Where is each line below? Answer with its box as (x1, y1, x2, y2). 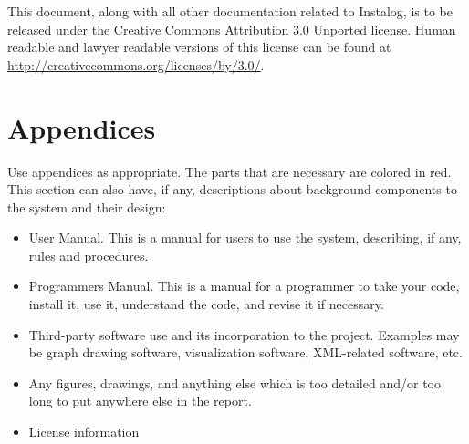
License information (28, 422, 140, 441)
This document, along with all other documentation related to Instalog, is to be (7, 2, 453, 20)
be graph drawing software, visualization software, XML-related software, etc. (28, 343, 463, 362)
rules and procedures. (28, 245, 149, 264)
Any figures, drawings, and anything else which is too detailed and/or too (28, 373, 441, 392)
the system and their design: (7, 197, 166, 216)
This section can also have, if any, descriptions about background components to (7, 180, 457, 199)
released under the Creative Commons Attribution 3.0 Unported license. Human (7, 19, 456, 38)
